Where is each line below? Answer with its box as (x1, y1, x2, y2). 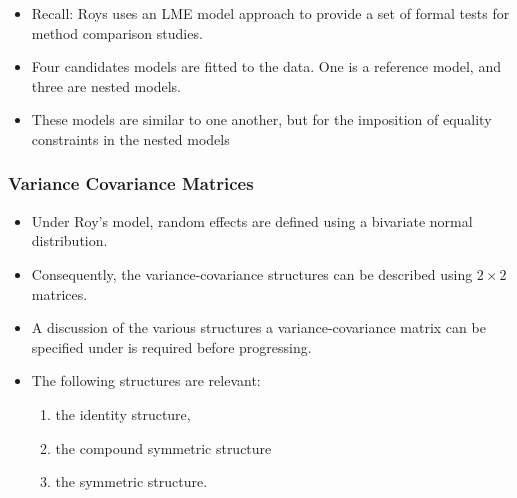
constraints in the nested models (31, 128, 230, 149)
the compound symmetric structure (55, 437, 272, 458)
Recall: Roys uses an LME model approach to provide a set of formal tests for (31, 3, 510, 23)
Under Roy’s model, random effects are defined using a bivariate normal (31, 210, 473, 231)
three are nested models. (31, 75, 181, 96)
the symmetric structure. (55, 471, 208, 492)
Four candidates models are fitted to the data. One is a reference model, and (31, 56, 501, 77)
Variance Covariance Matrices (8, 171, 254, 196)
